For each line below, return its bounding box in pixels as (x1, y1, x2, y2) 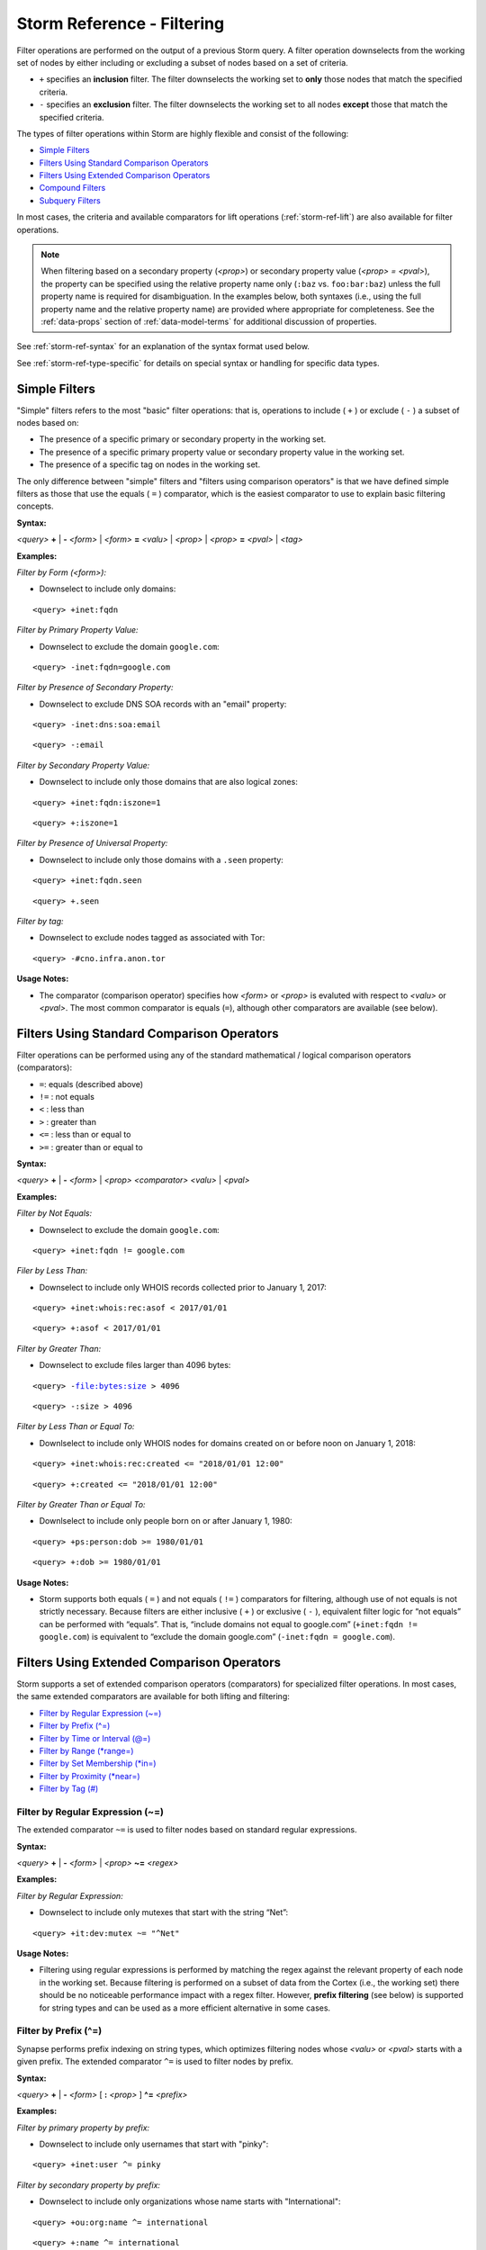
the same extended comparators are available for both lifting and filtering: (16, 1691, 290, 1702)
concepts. (16, 500, 54, 512)
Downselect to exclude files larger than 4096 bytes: (39, 1360, 231, 1371)
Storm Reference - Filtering (16, 13, 225, 33)
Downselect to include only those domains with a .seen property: (39, 854, 283, 865)
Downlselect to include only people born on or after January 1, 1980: (39, 1516, 292, 1526)
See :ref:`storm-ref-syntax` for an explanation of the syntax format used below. (16, 341, 310, 352)
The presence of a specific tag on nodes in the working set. (39, 459, 261, 470)
